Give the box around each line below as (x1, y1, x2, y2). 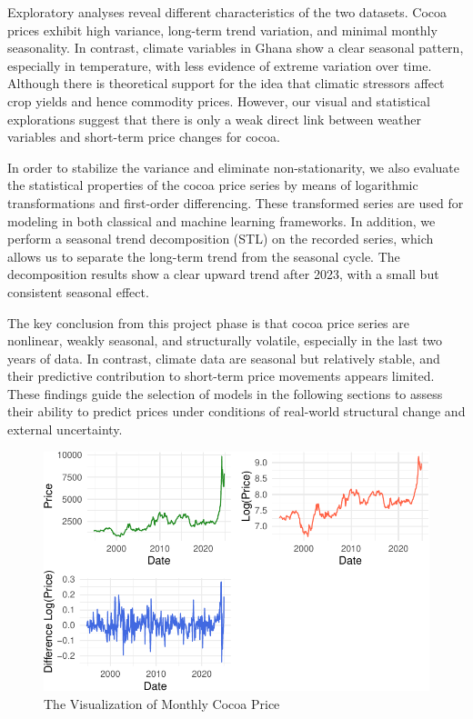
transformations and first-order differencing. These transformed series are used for (7, 193, 464, 212)
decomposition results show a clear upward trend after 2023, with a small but (7, 265, 439, 284)
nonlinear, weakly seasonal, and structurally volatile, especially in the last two (7, 331, 443, 350)
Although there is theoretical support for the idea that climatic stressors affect (7, 74, 445, 93)
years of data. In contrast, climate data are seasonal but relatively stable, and (7, 348, 440, 367)
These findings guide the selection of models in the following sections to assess (7, 384, 443, 403)
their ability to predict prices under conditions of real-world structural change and (7, 402, 466, 421)
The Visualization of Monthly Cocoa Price (44, 694, 280, 713)
